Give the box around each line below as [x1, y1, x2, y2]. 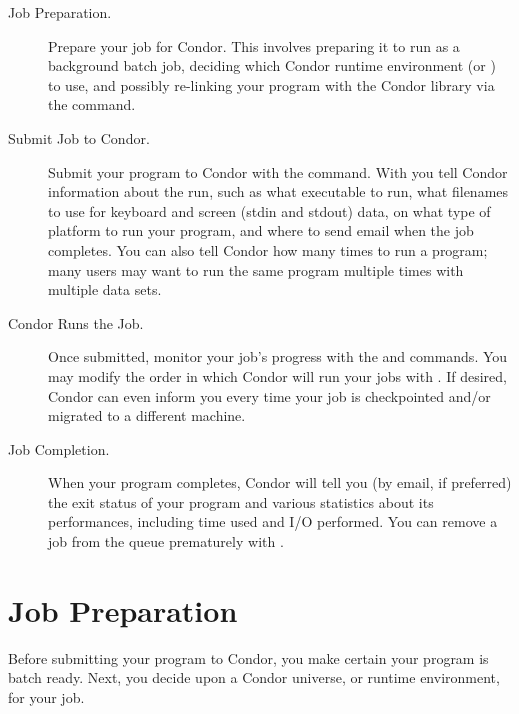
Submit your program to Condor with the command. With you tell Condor [48, 161, 508, 182]
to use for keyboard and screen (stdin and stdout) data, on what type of [48, 200, 491, 221]
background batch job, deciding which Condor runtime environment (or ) [48, 55, 496, 76]
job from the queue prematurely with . [48, 531, 284, 552]
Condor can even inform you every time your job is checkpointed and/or [48, 385, 491, 406]
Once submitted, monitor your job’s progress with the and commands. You [48, 346, 508, 367]
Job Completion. [8, 438, 110, 459]
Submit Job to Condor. [8, 127, 150, 148]
